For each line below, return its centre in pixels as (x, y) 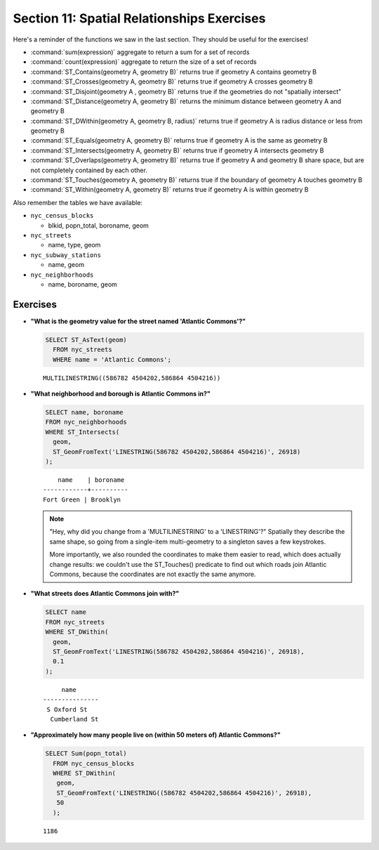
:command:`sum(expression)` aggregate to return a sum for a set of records (140, 52)
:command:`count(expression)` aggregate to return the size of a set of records (144, 62)
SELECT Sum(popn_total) (86, 754)
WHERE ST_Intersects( (82, 432)
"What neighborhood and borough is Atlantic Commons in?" (120, 393)
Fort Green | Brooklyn (82, 499)
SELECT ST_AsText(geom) (86, 340)
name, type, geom (74, 245)
